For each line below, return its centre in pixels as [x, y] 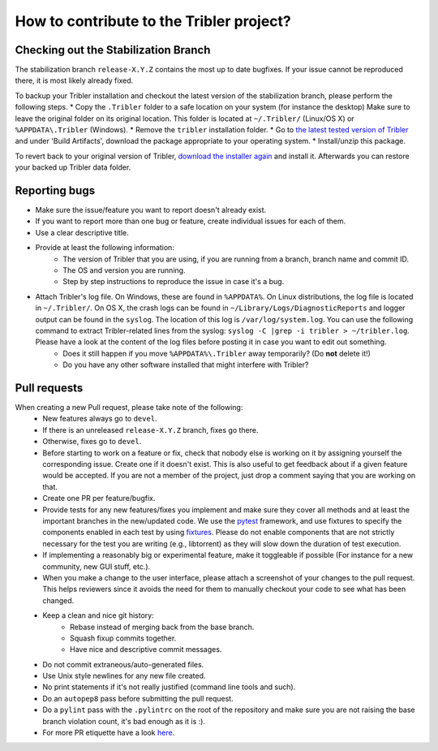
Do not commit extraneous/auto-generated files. [123, 664]
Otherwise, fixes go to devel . [92, 442]
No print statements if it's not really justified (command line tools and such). [169, 687]
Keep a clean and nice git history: [98, 615]
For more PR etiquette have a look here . [109, 733]
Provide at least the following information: [105, 248]
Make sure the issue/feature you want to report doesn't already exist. [151, 210]
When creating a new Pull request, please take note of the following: [129, 408]
